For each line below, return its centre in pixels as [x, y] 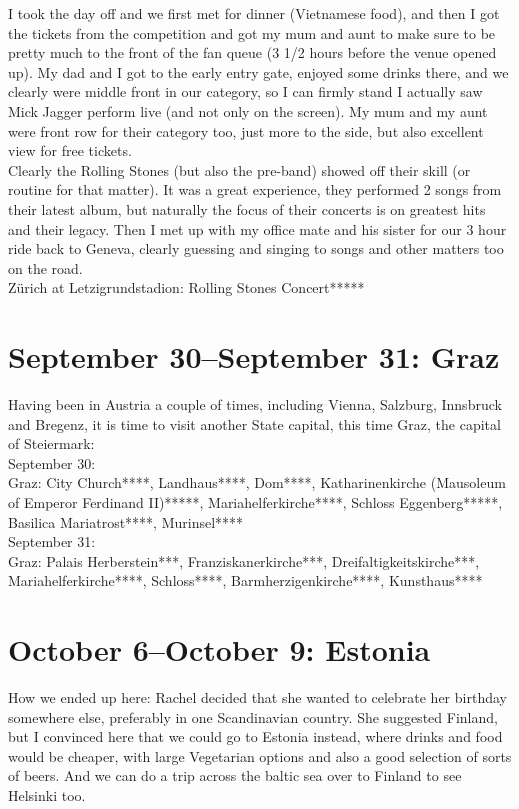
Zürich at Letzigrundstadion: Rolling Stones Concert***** [186, 287]
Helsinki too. [47, 795]
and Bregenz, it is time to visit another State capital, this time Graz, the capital [254, 423]
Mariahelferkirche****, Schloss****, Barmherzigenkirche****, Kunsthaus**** [245, 580]
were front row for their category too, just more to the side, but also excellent [246, 130]
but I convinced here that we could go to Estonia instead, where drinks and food [255, 736]
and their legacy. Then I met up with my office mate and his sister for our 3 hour [257, 228]
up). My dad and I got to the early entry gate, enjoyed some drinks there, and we [258, 71]
